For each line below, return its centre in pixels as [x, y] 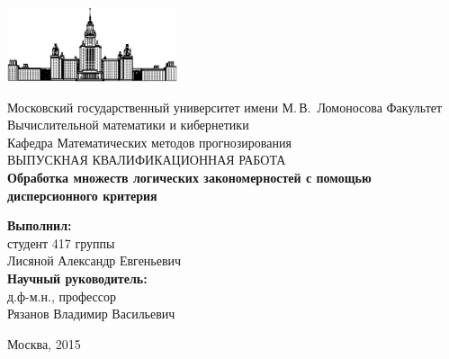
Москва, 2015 [44, 343]
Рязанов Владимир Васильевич [91, 314]
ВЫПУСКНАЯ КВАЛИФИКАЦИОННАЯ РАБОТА [147, 160]
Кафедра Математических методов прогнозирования [149, 142]
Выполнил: [40, 225]
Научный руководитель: [77, 278]
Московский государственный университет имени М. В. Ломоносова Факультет [225, 107]
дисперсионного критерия [82, 195]
